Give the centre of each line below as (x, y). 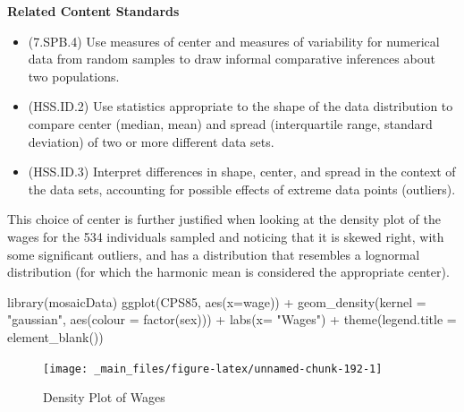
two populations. (74, 76)
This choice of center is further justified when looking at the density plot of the (224, 219)
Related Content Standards (93, 11)
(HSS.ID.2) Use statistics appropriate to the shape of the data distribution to (240, 106)
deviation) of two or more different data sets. (151, 141)
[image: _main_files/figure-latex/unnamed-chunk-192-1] (213, 369)
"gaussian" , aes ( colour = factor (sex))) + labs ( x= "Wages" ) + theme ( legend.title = (232, 319)
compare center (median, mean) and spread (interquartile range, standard (230, 123)
